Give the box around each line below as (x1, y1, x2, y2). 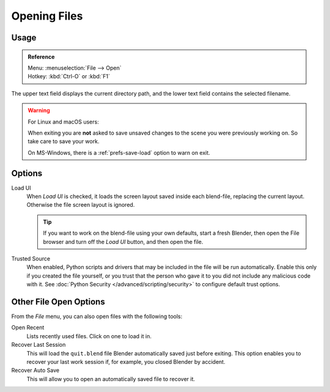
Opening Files (11, 9, 83, 23)
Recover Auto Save (11, 367, 60, 374)
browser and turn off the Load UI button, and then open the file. (43, 238, 204, 245)
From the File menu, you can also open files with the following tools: (11, 312, 183, 320)
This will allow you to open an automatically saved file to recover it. (26, 375, 196, 382)
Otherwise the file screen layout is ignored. (26, 201, 135, 209)
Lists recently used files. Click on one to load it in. (26, 332, 152, 339)
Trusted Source (11, 254, 51, 262)
